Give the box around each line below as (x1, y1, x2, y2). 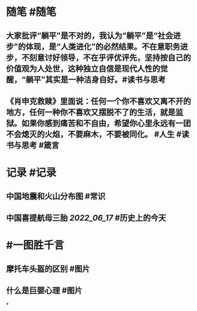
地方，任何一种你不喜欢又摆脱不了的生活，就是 (6, 107, 176, 117)
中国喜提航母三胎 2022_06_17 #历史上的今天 (6, 212, 167, 223)
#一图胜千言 (6, 239, 64, 252)
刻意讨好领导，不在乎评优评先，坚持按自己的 (29, 52, 191, 62)
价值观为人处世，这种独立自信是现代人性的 (6, 63, 160, 73)
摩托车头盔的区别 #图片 (6, 263, 90, 273)
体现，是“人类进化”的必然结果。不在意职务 (25, 42, 181, 52)
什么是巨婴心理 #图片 (6, 285, 83, 295)
